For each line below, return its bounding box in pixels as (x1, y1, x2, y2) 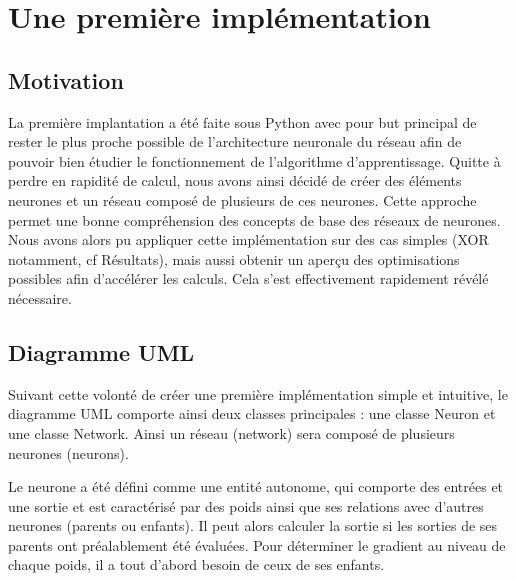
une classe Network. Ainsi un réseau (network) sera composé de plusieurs (8, 422, 455, 443)
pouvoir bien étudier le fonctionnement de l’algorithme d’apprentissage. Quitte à (8, 150, 501, 171)
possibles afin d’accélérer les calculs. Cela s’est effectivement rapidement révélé (8, 268, 489, 289)
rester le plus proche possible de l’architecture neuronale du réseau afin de (8, 131, 462, 152)
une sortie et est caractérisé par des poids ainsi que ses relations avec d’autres (8, 495, 484, 516)
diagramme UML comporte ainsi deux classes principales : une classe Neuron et (8, 403, 496, 424)
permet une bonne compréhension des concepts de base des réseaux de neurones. (8, 209, 501, 230)
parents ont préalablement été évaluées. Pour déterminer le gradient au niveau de (8, 534, 506, 555)
